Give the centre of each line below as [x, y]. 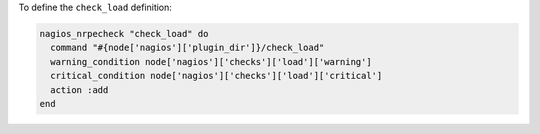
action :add [79, 89]
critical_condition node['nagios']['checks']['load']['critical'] [216, 76]
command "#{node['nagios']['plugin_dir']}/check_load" [187, 48]
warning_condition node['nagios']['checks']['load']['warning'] [211, 61]
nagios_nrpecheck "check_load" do [124, 33]
